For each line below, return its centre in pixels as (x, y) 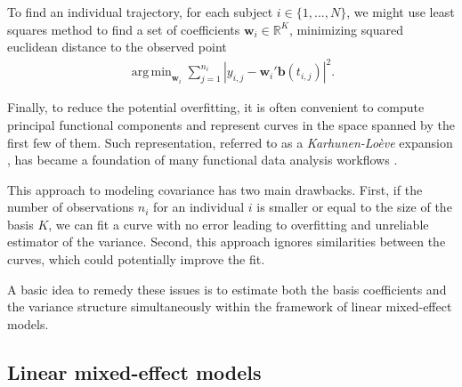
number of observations (71, 207)
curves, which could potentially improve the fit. (136, 259)
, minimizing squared (346, 29)
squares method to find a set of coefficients (124, 29)
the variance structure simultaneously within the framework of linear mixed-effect (230, 306)
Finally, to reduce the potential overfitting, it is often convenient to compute (216, 107)
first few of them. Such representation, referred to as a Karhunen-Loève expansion (230, 142)
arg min (151, 73)
